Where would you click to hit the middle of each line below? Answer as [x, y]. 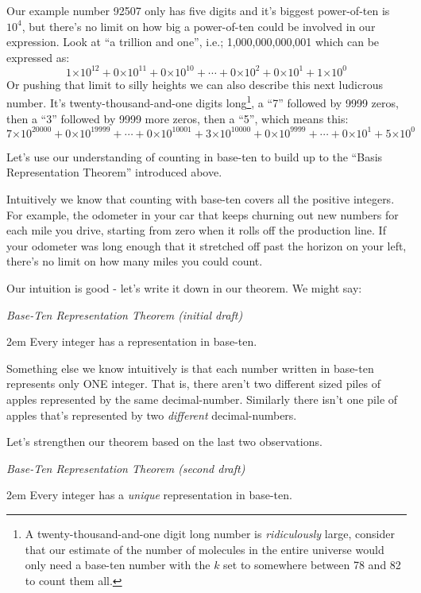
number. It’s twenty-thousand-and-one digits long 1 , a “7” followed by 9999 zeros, [203, 102]
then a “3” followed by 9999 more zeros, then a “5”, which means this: [178, 118]
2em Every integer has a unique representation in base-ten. [149, 495]
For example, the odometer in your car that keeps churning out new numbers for [203, 214]
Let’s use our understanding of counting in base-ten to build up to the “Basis [195, 156]
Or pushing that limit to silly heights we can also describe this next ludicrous [195, 84]
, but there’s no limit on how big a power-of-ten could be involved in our [199, 26]
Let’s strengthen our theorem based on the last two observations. [164, 442]
